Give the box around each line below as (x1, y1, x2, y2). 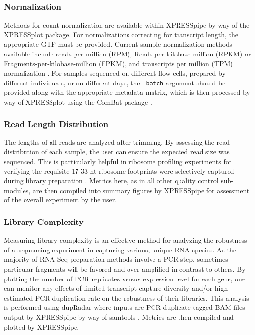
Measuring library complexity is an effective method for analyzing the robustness (4, 235, 247, 245)
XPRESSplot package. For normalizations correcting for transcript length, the (4, 29, 239, 39)
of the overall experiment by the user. (4, 195, 117, 205)
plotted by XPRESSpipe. (4, 321, 79, 332)
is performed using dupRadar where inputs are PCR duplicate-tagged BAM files (4, 302, 245, 312)
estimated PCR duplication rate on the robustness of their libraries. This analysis (4, 292, 249, 303)
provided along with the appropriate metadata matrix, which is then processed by (4, 87, 250, 97)
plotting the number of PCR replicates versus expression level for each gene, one (4, 273, 246, 283)
